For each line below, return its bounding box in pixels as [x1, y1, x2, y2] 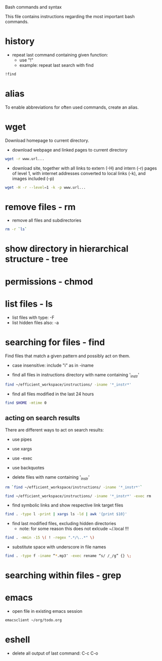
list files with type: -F [12, 314, 54, 320]
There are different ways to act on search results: [5, 427, 104, 433]
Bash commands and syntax [5, 4, 62, 10]
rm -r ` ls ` [5, 227, 27, 232]
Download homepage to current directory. [5, 137, 89, 143]
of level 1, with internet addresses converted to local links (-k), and [12, 170, 146, 176]
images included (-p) [12, 175, 54, 181]
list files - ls [5, 298, 53, 309]
